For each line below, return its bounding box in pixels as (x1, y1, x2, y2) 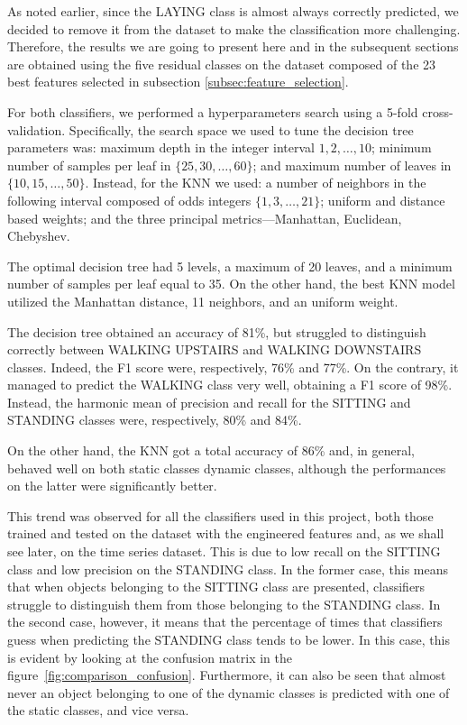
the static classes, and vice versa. (7, 701, 189, 720)
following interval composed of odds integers (7, 190, 252, 209)
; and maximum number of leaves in (252, 155, 452, 174)
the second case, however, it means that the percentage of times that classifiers (7, 612, 443, 631)
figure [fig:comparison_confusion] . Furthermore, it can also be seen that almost (7, 665, 446, 684)
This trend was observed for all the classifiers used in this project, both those (7, 506, 434, 525)
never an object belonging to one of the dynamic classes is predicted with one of (7, 683, 450, 702)
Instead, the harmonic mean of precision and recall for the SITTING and (7, 392, 411, 411)
